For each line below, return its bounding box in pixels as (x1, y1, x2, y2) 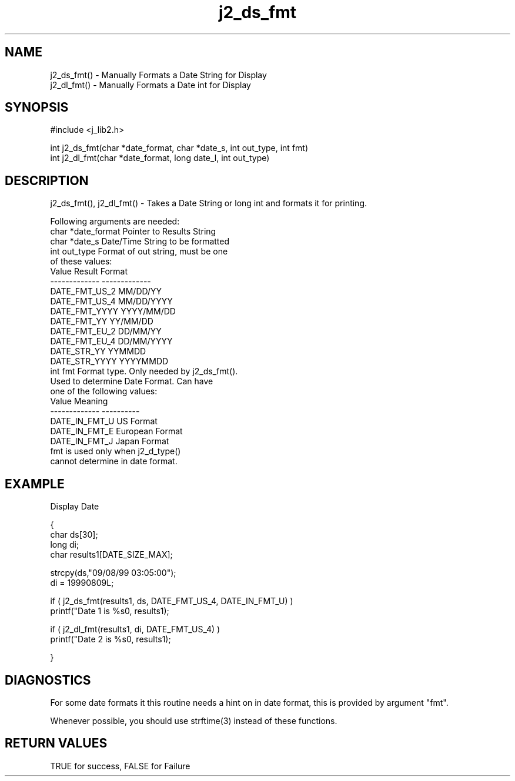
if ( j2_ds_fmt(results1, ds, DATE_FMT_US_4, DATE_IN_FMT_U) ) (50, 596, 293, 606)
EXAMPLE (5, 476, 65, 491)
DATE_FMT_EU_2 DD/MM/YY (50, 326, 162, 337)
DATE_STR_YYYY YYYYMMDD (50, 356, 169, 367)
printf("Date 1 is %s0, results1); (50, 606, 169, 616)
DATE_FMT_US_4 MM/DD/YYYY (50, 296, 173, 307)
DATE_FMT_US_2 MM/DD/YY (50, 286, 162, 297)
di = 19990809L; (50, 578, 114, 588)
